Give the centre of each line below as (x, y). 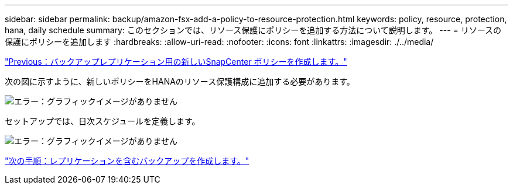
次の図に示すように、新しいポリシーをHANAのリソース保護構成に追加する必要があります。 (180, 81)
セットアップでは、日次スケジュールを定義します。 (102, 121)
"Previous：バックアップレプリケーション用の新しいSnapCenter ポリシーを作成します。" (176, 62)
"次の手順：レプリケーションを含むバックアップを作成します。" (127, 161)
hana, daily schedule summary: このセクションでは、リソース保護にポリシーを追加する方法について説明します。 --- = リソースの (253, 30)
